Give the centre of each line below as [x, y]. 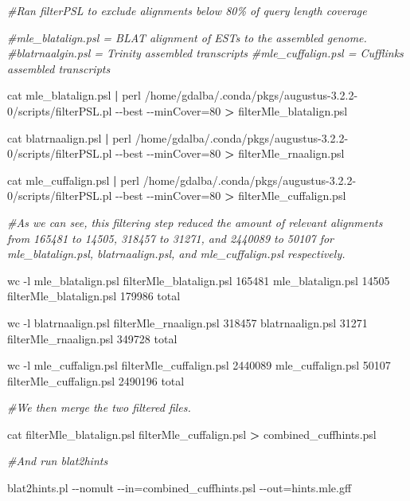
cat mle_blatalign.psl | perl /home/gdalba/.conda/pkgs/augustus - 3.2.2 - [183, 95]
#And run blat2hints [58, 461]
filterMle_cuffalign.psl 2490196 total [96, 380]
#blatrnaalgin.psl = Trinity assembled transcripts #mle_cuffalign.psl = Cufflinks [205, 53]
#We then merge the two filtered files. [99, 407]
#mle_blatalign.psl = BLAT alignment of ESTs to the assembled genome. [187, 37]
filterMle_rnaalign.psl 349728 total [92, 338]
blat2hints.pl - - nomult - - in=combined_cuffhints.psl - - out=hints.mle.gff [180, 488]
